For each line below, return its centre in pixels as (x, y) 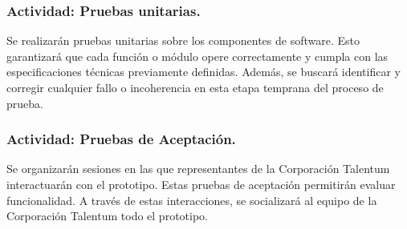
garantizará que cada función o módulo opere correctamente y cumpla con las (197, 56)
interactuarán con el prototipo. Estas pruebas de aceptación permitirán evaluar (201, 184)
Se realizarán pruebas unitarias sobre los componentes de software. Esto (183, 40)
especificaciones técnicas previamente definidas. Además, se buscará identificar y (203, 72)
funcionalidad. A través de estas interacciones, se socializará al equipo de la (192, 200)
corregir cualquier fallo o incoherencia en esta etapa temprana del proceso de (195, 87)
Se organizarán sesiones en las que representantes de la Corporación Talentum (198, 169)
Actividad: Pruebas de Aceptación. (121, 139)
